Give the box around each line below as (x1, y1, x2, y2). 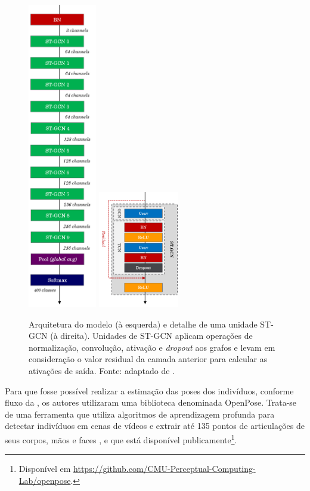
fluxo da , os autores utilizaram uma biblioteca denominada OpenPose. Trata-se (5, 396, 297, 409)
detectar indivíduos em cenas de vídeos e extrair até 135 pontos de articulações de (5, 419, 305, 432)
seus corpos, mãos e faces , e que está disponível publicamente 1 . (5, 431, 237, 446)
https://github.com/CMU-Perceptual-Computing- (73, 462, 256, 475)
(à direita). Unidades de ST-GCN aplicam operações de (50, 329, 253, 342)
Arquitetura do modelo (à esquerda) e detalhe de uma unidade (29, 317, 258, 330)
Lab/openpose (18, 474, 71, 486)
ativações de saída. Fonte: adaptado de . (29, 364, 175, 376)
